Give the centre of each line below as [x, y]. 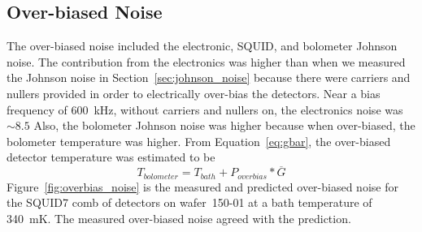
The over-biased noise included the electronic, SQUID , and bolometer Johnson [202, 46]
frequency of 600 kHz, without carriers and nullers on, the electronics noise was [205, 109]
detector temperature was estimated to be [111, 157]
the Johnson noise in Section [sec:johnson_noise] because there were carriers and [209, 77]
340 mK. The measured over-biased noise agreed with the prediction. [179, 218]
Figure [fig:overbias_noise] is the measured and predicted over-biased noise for [202, 186]
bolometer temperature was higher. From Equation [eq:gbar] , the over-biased [199, 141]
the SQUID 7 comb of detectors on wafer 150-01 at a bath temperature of [189, 202]
